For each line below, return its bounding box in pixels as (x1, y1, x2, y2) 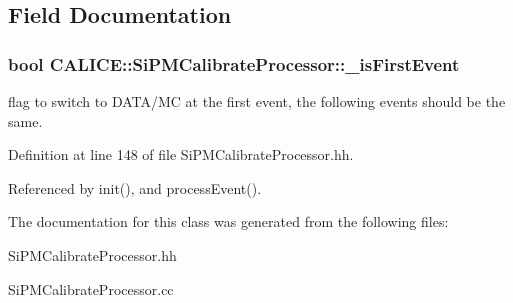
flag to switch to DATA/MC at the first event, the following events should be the (8, 91, 506, 111)
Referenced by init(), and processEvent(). (8, 177, 262, 198)
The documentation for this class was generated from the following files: (8, 211, 449, 232)
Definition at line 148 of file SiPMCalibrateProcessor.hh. (8, 144, 354, 165)
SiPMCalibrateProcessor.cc (8, 278, 174, 299)
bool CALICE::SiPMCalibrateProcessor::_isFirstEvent (8, 51, 460, 76)
